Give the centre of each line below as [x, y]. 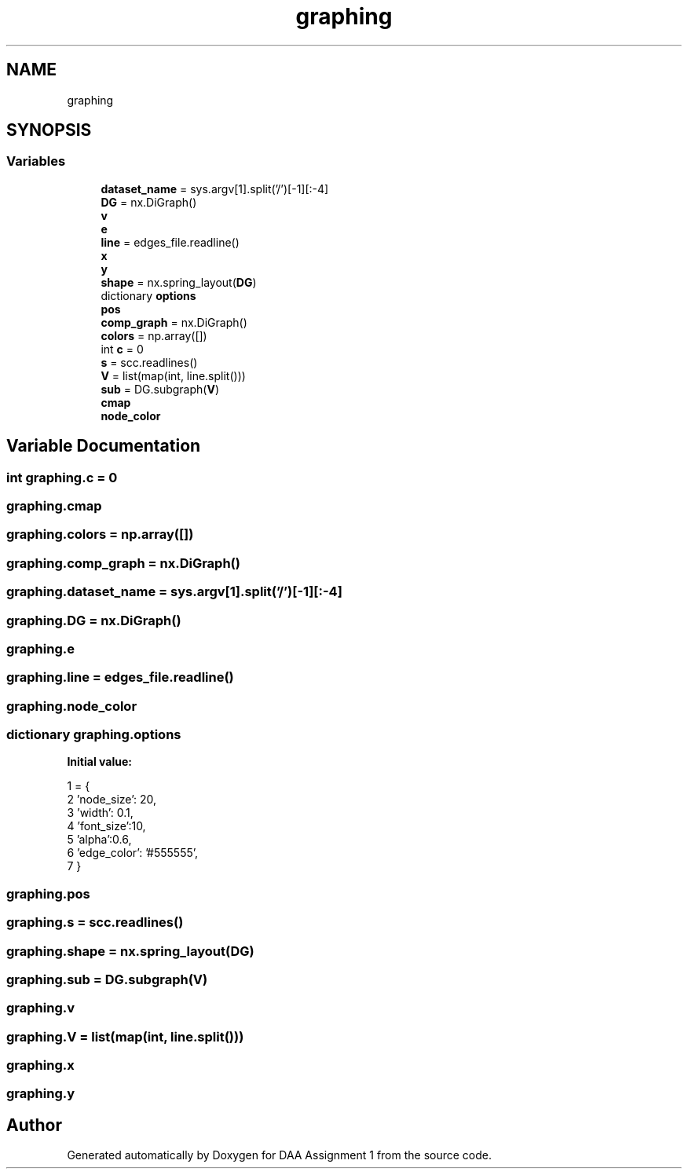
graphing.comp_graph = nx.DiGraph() [123, 563]
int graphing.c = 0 [62, 477]
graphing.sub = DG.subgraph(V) [107, 979]
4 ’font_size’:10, [106, 826]
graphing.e [40, 648]
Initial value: [99, 762]
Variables [36, 161]
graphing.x [40, 1065]
